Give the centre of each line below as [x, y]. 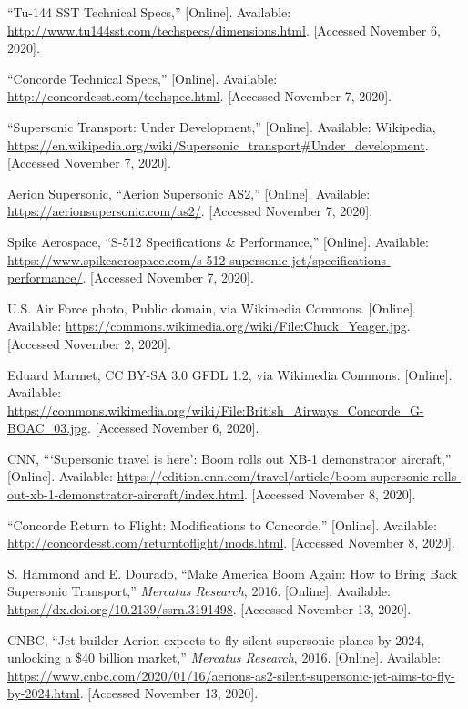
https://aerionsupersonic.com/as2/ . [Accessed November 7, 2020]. [190, 211]
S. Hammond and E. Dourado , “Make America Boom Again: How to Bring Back [233, 573]
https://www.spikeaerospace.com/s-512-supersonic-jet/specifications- [199, 259]
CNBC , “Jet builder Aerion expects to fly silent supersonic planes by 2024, [216, 639]
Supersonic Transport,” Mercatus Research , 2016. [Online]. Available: [199, 591]
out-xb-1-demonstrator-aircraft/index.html [126, 494]
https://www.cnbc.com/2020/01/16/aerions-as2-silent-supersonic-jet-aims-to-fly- [231, 675]
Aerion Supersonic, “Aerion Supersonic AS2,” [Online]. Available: [189, 193]
